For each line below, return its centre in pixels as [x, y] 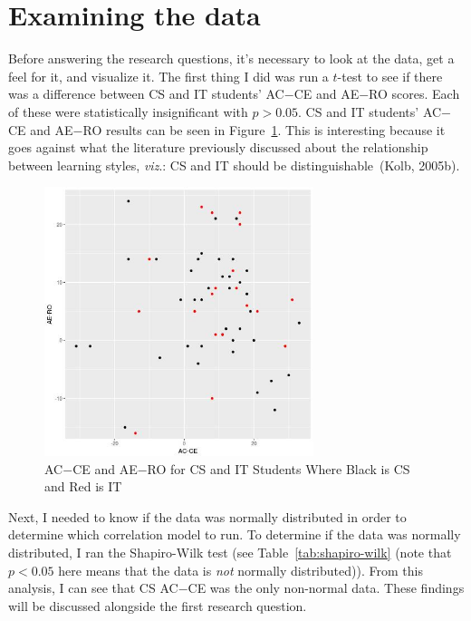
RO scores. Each [414, 94]
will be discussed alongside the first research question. [158, 605]
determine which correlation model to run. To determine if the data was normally [235, 534]
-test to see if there [390, 76]
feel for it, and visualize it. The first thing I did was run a [168, 76]
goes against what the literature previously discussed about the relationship [218, 147]
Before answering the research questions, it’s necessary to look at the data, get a [231, 58]
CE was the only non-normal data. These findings [326, 588]
